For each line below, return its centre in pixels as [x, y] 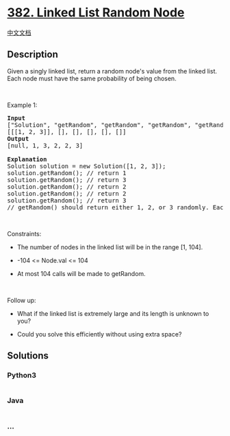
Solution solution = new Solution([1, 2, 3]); [87, 166]
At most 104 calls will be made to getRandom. [81, 273]
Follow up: [22, 300]
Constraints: [24, 233]
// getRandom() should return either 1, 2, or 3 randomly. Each [117, 207]
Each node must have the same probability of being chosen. [92, 78]
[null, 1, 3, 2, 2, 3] [45, 145]
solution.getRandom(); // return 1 [67, 173]
